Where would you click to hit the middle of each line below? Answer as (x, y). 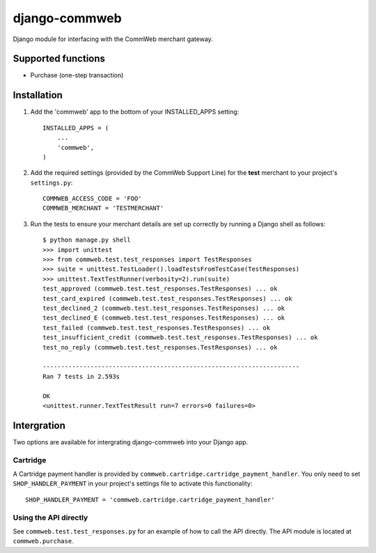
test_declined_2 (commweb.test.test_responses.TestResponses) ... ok (164, 308)
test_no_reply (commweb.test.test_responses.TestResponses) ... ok (160, 347)
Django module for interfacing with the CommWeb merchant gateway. (113, 39)
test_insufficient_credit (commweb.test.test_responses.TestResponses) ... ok (180, 337)
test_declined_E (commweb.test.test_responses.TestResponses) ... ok (164, 318)
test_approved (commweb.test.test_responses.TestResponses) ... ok (160, 289)
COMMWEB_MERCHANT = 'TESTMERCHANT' (103, 208)
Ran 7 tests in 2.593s (81, 376)
